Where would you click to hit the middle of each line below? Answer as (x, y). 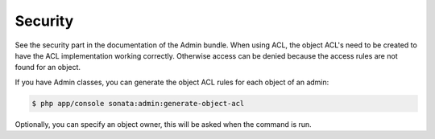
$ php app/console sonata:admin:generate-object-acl (138, 103)
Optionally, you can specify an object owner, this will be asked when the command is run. (163, 124)
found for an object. (48, 67)
